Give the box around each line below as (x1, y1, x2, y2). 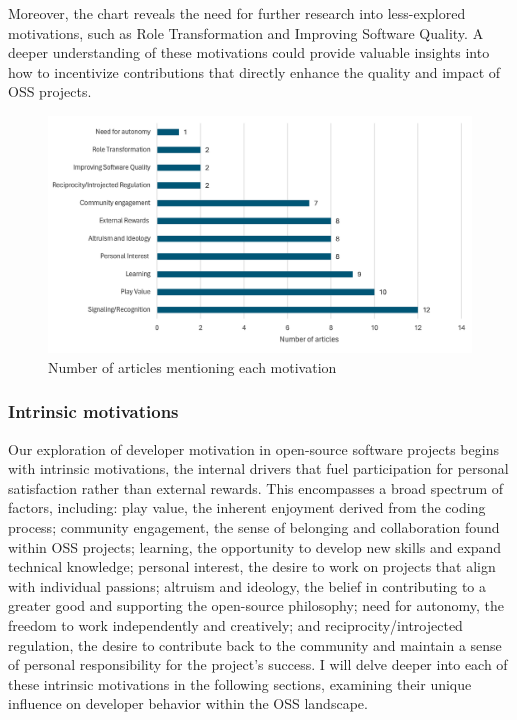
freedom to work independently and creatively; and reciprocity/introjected (8, 614, 463, 635)
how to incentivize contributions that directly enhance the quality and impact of (8, 61, 501, 82)
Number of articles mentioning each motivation (48, 356, 337, 377)
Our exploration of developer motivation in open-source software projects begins (8, 438, 499, 459)
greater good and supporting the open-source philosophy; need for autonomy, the (8, 595, 504, 616)
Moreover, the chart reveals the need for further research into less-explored (8, 3, 466, 23)
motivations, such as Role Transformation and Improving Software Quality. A (8, 22, 484, 43)
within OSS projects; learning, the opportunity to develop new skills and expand (8, 536, 502, 557)
